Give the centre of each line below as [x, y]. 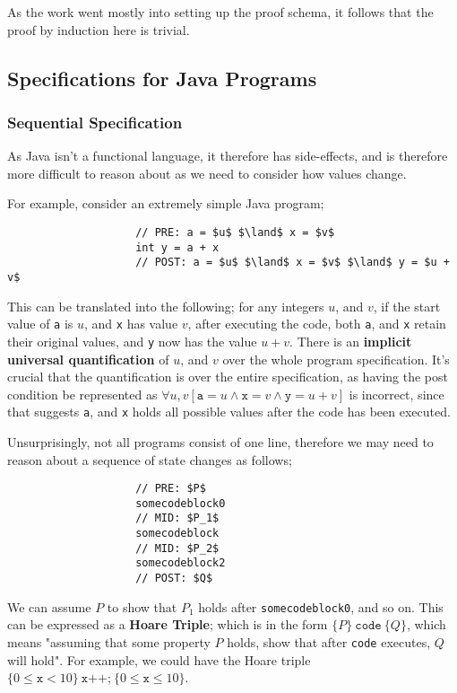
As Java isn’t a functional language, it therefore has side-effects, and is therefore [228, 156]
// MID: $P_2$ [177, 548]
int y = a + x [177, 247]
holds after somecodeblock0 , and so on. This [321, 606]
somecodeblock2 [181, 563]
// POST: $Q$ [174, 579]
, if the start [407, 306]
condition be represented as [82, 394]
